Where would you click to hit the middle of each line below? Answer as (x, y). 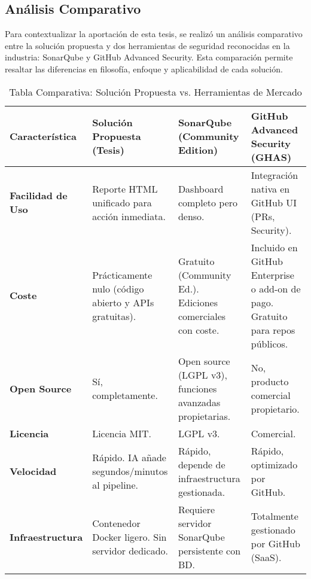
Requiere (196, 509)
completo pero (208, 202)
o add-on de (276, 288)
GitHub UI (274, 202)
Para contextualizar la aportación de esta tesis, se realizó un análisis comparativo (154, 34)
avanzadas (199, 402)
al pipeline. (115, 485)
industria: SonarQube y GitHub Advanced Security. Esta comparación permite (149, 57)
